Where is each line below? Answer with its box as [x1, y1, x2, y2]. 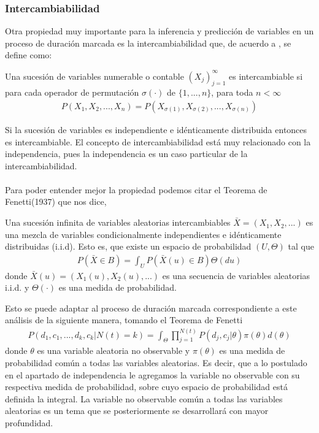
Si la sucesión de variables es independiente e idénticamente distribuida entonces [5, 123, 307, 136]
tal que [288, 240, 315, 253]
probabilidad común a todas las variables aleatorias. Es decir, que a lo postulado [5, 356, 307, 369]
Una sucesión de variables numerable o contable [5, 69, 184, 82]
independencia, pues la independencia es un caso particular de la [5, 147, 248, 160]
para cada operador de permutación [5, 86, 139, 99]
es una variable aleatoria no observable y [37, 344, 190, 357]
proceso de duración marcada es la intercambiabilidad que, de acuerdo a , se [5, 36, 291, 49]
